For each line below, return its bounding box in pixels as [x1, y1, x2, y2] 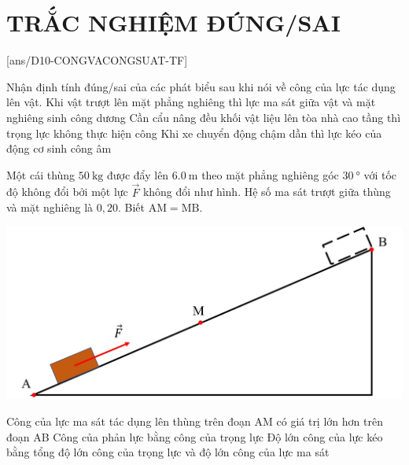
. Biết [117, 199, 145, 216]
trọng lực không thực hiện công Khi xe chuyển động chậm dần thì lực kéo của [6, 124, 382, 141]
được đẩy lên [106, 166, 169, 183]
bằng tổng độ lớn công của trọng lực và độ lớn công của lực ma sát [6, 444, 330, 460]
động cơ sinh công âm [6, 140, 112, 157]
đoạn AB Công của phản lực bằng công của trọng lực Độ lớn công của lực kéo [6, 428, 383, 445]
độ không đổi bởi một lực [6, 183, 128, 200]
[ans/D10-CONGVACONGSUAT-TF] [6, 52, 188, 68]
